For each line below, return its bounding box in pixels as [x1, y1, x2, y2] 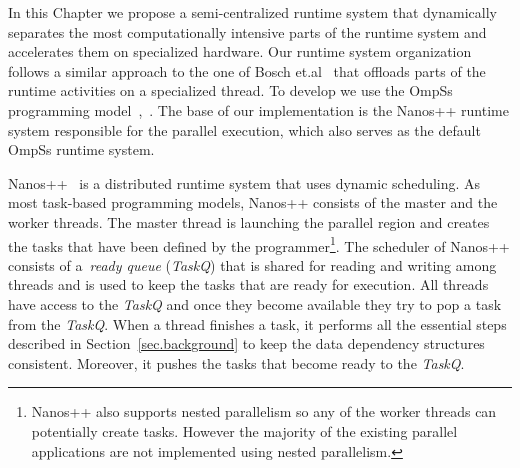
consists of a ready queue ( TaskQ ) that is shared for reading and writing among [8, 254, 497, 275]
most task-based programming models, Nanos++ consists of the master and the [8, 192, 498, 213]
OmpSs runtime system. [8, 139, 155, 160]
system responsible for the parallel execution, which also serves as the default [8, 119, 481, 140]
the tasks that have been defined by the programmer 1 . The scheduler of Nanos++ [8, 232, 510, 256]
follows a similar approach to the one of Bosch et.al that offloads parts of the [8, 60, 486, 81]
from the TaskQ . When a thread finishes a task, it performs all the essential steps [8, 313, 507, 334]
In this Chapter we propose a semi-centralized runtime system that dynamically [8, 2, 497, 22]
